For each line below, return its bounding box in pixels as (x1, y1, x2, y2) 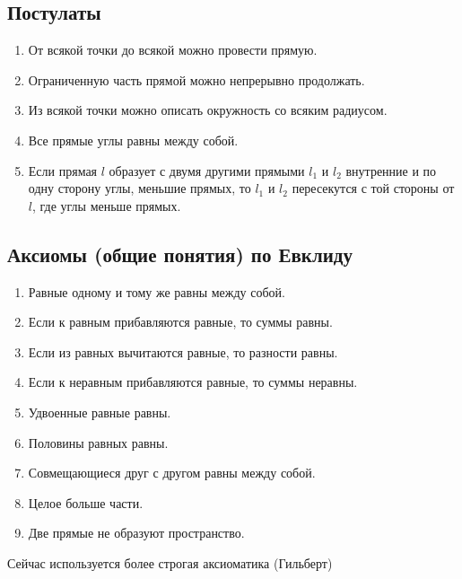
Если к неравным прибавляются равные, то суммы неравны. (28, 373, 358, 391)
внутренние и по (345, 161, 437, 180)
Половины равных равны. (28, 433, 169, 452)
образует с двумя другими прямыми (109, 161, 305, 180)
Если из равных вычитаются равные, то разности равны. (28, 342, 338, 361)
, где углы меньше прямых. (31, 196, 181, 215)
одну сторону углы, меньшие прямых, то (28, 179, 251, 197)
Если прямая (28, 161, 98, 180)
